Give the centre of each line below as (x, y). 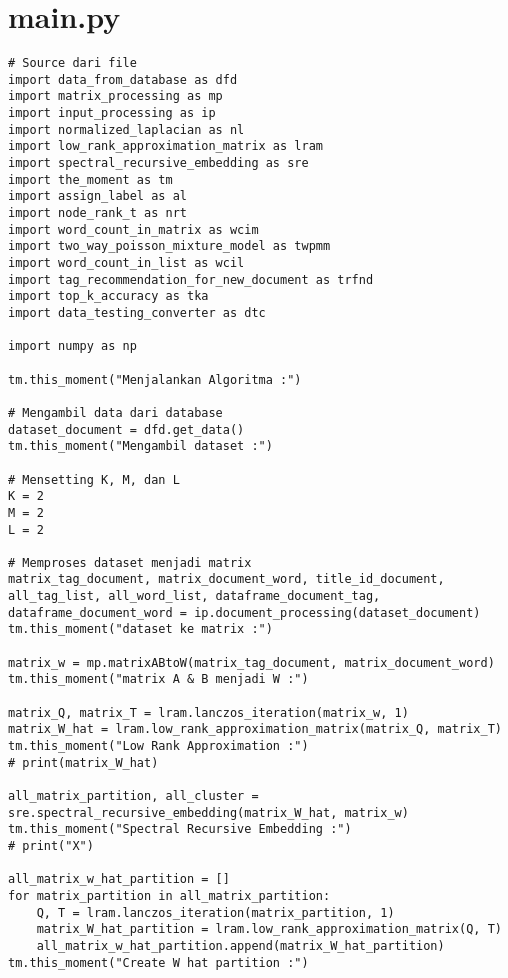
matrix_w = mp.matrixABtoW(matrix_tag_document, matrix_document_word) (251, 662)
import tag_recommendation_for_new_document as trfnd (191, 279)
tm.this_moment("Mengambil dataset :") (140, 446)
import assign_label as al (97, 196)
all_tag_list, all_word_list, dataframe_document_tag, (194, 596)
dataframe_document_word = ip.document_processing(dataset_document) (244, 612)
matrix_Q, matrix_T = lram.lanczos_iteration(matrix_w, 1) (208, 712)
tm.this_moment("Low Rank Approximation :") (158, 746)
